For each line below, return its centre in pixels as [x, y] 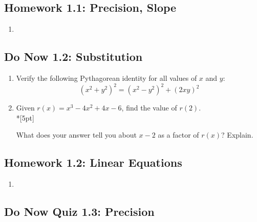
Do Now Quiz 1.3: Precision [79, 212]
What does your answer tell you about [76, 135]
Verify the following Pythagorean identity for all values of [106, 78]
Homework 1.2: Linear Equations [93, 162]
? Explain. [237, 135]
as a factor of [178, 135]
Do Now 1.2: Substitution [73, 57]
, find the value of [149, 108]
